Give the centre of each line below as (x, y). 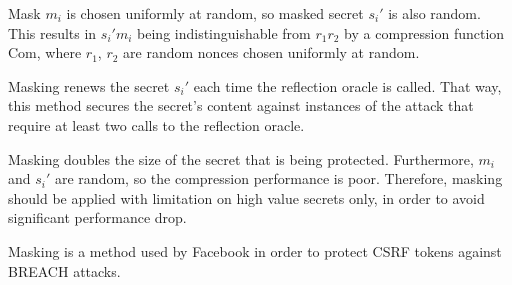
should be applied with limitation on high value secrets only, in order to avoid (246, 197)
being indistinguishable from (224, 32)
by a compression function (424, 32)
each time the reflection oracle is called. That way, (347, 85)
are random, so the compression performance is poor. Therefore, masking (279, 178)
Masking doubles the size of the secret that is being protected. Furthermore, (241, 158)
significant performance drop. (97, 217)
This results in (52, 32)
